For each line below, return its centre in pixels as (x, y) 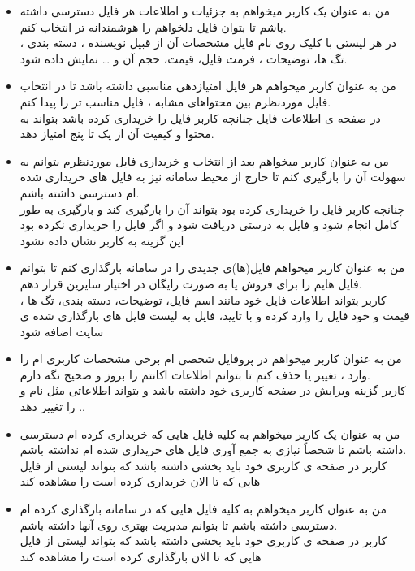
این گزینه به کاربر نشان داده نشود (102, 240)
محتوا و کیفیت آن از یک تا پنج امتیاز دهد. (117, 134)
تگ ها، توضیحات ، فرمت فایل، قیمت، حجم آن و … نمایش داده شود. (184, 58)
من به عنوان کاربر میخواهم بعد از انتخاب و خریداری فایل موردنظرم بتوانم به (204, 160)
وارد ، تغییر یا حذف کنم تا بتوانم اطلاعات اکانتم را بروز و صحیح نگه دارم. (195, 374)
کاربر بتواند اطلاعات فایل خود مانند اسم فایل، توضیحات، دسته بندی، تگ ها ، (203, 299)
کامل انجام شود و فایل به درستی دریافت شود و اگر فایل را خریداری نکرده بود (209, 225)
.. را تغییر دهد (53, 407)
